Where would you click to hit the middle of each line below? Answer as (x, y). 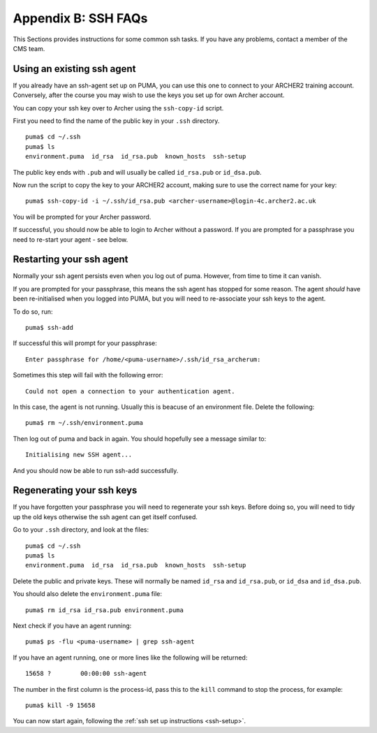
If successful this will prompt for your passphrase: (85, 343)
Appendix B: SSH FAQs (80, 18)
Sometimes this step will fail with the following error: (88, 375)
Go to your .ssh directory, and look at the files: (81, 530)
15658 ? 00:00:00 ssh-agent (86, 674)
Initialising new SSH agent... (79, 455)
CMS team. (29, 48)
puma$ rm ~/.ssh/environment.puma (84, 423)
